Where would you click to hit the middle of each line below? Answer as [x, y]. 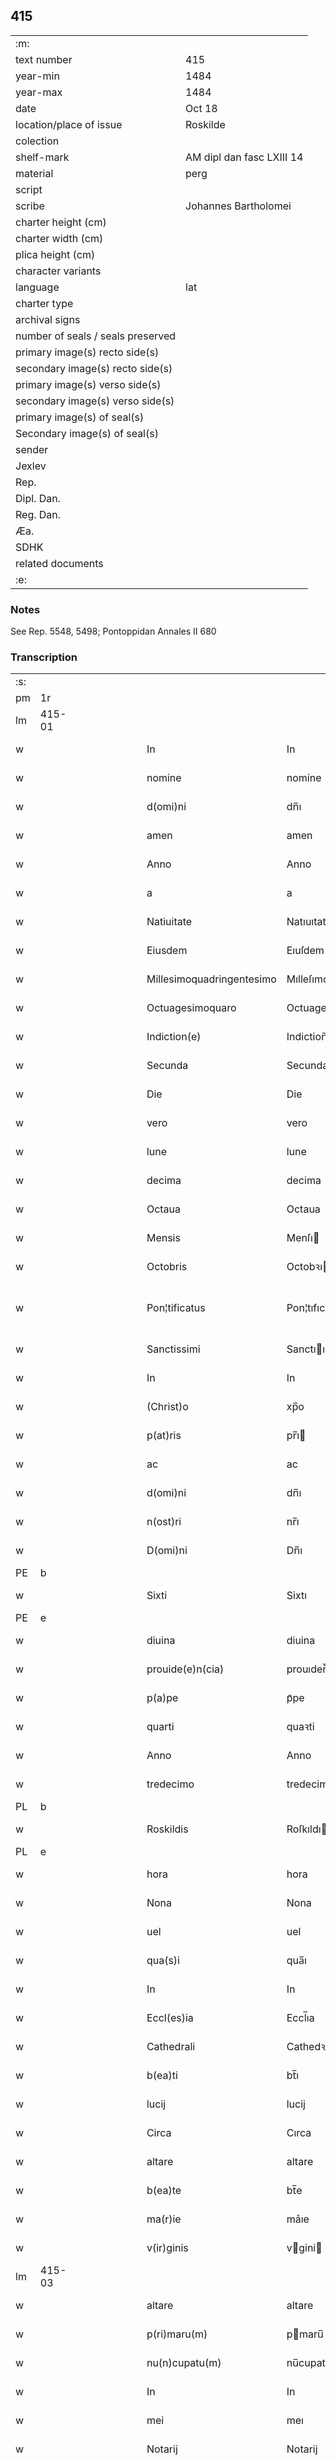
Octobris [167, 1267]
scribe [30, 206]
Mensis [163, 1238]
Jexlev [31, 466]
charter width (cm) [59, 238]
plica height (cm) [55, 254]
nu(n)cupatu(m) [184, 2363]
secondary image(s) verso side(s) [95, 401]
